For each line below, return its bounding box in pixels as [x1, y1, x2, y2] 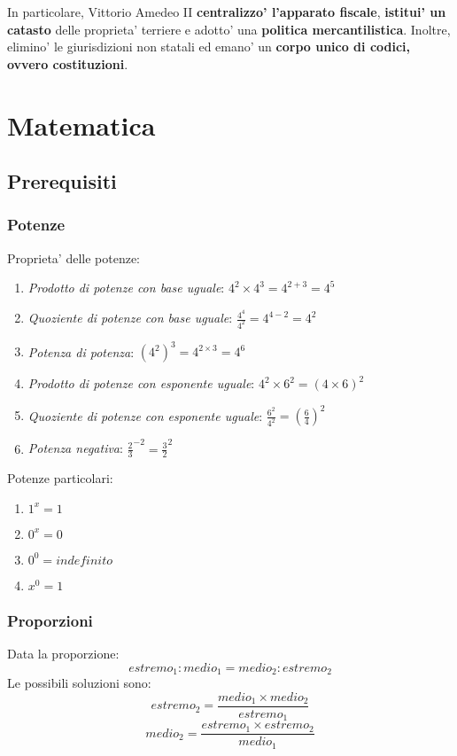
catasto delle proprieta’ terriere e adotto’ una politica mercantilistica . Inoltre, [7, 19, 451, 38]
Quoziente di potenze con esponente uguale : [27, 406, 263, 425]
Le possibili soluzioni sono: [7, 674, 151, 692]
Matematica [7, 106, 156, 143]
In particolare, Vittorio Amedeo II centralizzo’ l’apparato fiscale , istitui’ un [7, 3, 446, 20]
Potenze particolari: [7, 469, 113, 487]
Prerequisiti [7, 168, 117, 195]
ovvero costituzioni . [7, 54, 128, 73]
